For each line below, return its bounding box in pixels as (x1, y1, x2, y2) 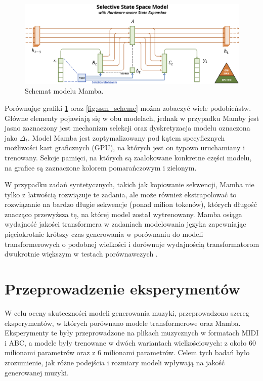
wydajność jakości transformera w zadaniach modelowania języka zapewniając (5, 219, 246, 229)
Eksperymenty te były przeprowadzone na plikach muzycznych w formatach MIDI (5, 327, 259, 338)
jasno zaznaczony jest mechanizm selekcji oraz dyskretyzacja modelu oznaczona (5, 122, 250, 133)
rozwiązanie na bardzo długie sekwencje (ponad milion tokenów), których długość (5, 199, 257, 209)
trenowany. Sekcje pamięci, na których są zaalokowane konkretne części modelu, (5, 152, 252, 162)
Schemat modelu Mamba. (25, 86, 104, 96)
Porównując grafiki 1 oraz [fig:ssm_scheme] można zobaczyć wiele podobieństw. (5, 102, 251, 113)
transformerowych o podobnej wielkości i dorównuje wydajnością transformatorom (5, 238, 259, 249)
